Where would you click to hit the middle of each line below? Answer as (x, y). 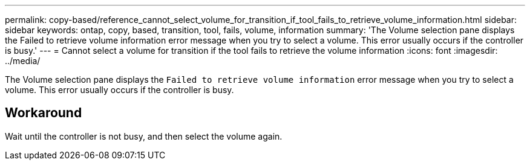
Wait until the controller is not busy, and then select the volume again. (144, 136)
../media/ (23, 61)
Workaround (44, 113)
